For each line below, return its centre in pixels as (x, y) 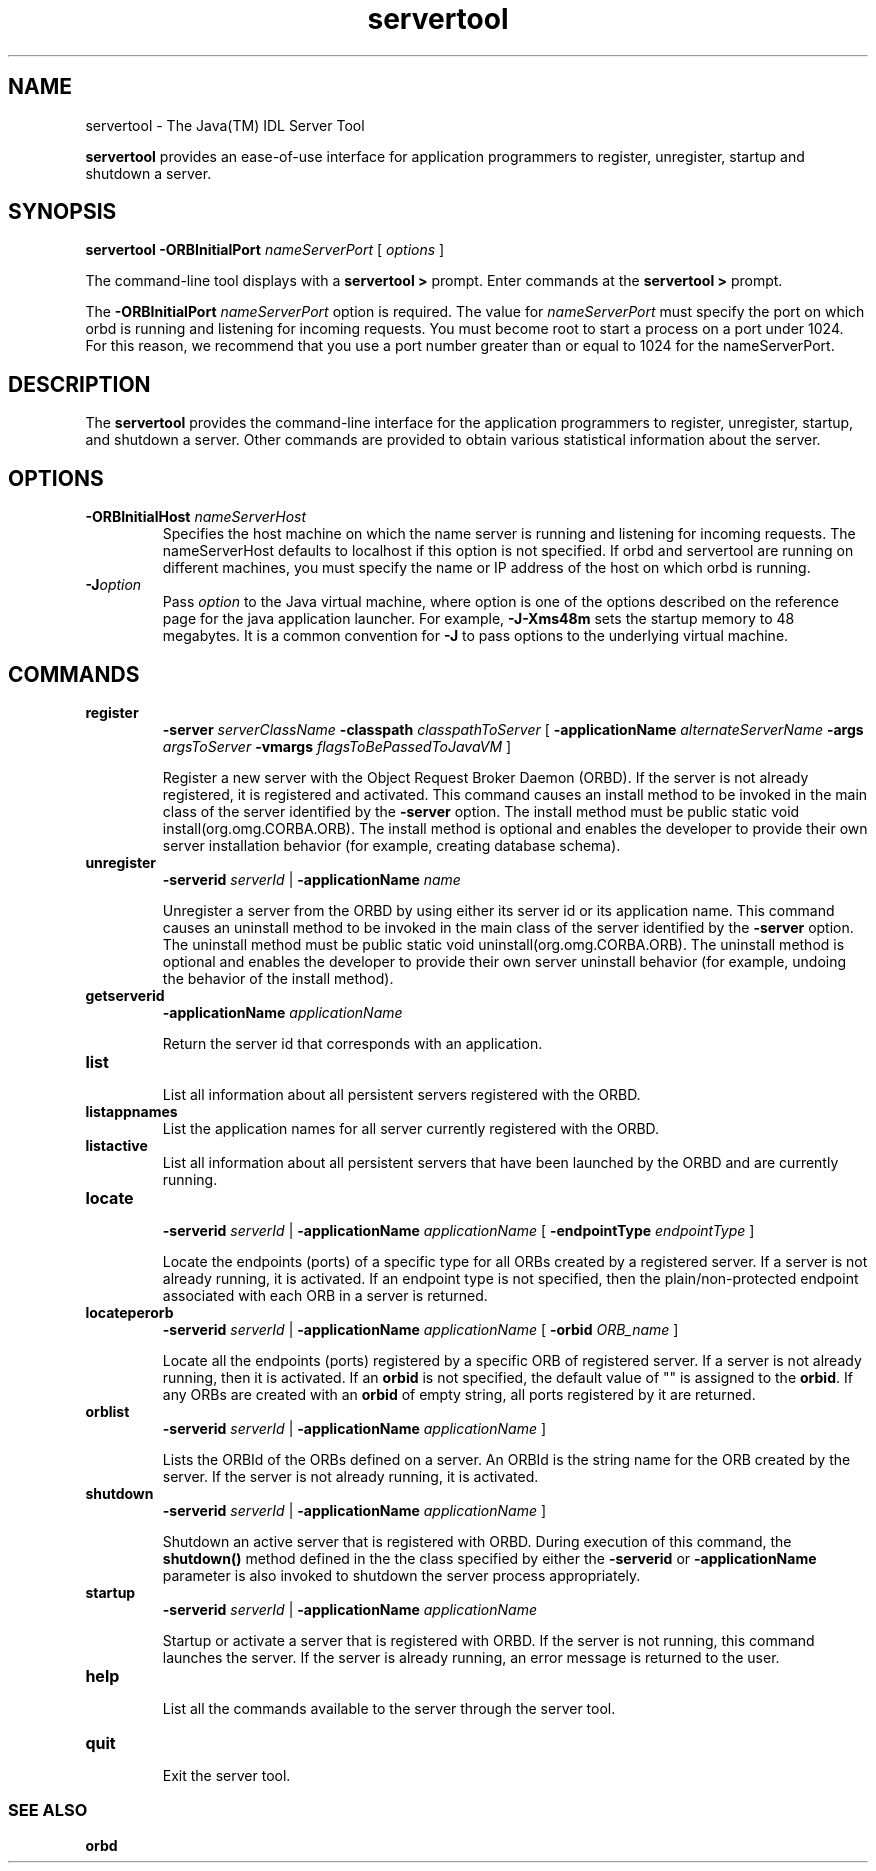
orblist (107, 1411)
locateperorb (129, 1312)
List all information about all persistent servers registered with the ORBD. (401, 1094)
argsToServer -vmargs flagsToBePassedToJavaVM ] (337, 746)
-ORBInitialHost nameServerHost (196, 517)
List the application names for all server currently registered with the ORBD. (411, 1128)
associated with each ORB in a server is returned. (325, 1295)
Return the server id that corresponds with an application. (352, 1043)
